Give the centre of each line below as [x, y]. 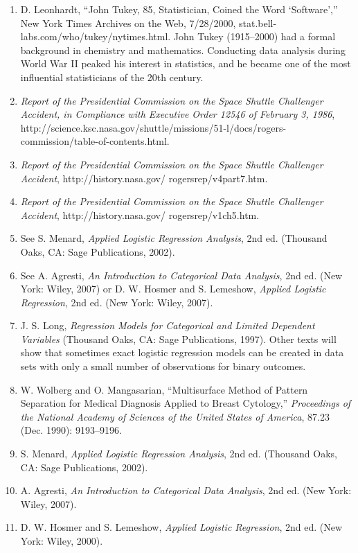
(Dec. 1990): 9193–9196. [71, 430]
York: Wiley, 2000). [62, 541]
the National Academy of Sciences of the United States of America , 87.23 [175, 416]
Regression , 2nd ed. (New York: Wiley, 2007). [117, 302]
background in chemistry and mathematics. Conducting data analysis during [183, 50]
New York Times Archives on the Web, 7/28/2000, [128, 23]
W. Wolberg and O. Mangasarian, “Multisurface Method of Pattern [164, 389]
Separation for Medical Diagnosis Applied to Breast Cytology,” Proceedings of [186, 403]
